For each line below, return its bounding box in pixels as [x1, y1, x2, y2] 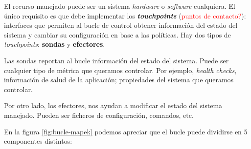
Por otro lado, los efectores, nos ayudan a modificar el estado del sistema [4, 100, 223, 111]
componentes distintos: [4, 136, 72, 146]
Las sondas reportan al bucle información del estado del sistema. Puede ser [4, 55, 229, 65]
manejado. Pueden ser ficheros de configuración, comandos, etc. [4, 110, 194, 120]
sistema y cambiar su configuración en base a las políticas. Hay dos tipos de [4, 29, 231, 39]
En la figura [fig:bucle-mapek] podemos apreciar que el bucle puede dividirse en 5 [4, 126, 248, 136]
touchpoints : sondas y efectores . [4, 39, 105, 49]
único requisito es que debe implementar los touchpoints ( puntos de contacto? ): [4, 10, 246, 20]
